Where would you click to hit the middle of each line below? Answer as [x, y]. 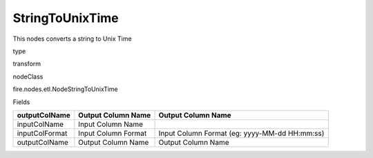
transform [27, 64]
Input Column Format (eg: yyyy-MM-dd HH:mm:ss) [241, 133]
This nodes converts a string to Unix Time [72, 39]
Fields [21, 102]
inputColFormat [42, 133]
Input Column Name [111, 124]
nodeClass [28, 77]
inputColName [40, 124]
